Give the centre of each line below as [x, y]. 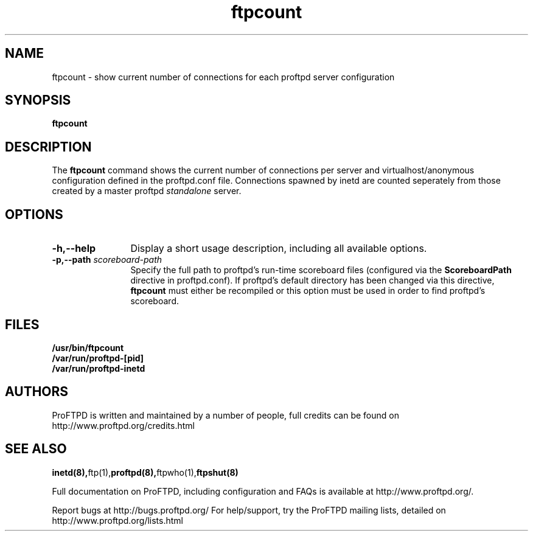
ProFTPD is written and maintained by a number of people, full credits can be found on [225, 415]
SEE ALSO [36, 449]
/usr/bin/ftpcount [88, 347]
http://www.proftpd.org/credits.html [123, 425]
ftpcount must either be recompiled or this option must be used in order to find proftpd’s [308, 291]
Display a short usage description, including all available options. [279, 249]
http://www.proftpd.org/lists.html [117, 520]
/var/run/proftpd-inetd [99, 368]
